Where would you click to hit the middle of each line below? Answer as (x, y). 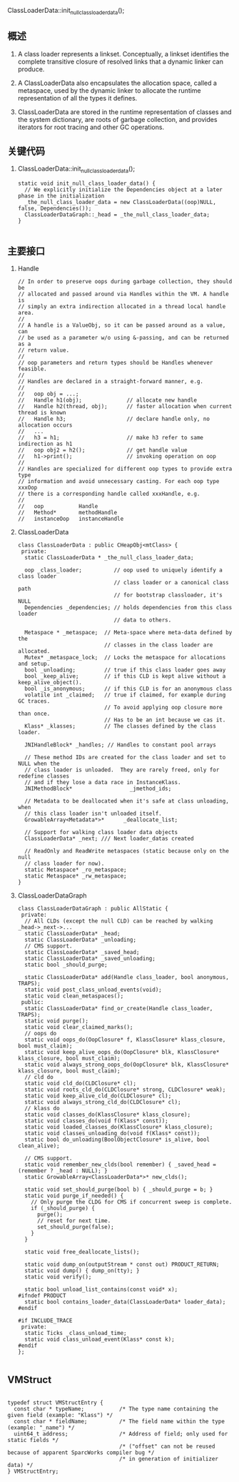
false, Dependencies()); (55, 209)
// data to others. (143, 620)
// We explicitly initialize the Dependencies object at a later (123, 190)
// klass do (42, 1109)
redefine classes (44, 776)
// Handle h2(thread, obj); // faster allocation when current (125, 407)
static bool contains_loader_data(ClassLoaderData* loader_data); (125, 1302)
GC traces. (34, 701)
